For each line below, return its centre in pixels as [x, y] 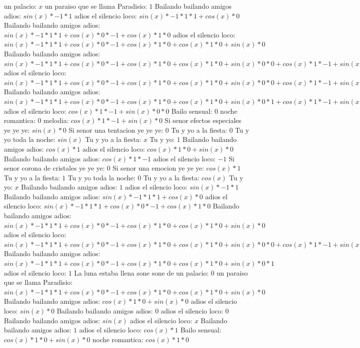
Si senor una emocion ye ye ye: [158, 168]
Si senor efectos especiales [203, 120]
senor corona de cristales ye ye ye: [54, 168]
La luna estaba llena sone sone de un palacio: [141, 272]
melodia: [56, 120]
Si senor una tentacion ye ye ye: [116, 130]
